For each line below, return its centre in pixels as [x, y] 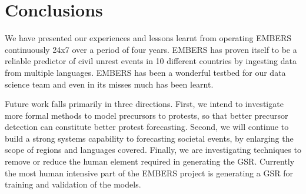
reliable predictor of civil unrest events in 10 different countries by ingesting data [151, 61]
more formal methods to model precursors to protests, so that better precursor [147, 115]
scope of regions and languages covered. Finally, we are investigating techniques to [153, 150]
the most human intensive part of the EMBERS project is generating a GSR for [149, 173]
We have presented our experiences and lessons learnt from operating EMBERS [148, 38]
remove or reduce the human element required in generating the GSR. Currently [150, 161]
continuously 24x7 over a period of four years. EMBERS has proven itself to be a [151, 49]
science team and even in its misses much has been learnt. [109, 84]
